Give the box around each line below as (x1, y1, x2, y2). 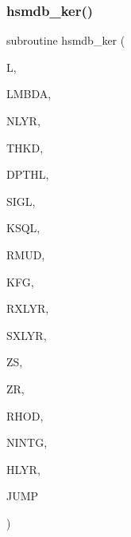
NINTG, (6, 434, 48, 451)
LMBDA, (6, 85, 52, 102)
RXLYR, (6, 300, 49, 317)
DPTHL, (6, 166, 49, 183)
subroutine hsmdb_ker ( (6, 32, 125, 49)
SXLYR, (6, 326, 47, 343)
